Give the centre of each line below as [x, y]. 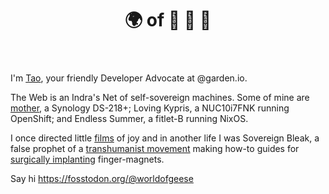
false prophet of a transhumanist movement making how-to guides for [155, 149]
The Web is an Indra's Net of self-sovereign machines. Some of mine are [160, 98]
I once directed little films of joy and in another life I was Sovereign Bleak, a [165, 138]
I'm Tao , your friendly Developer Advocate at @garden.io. [129, 78]
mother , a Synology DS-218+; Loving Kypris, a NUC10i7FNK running [150, 108]
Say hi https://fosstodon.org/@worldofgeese [102, 179]
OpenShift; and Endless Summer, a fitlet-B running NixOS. [129, 119]
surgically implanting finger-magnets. [87, 159]
